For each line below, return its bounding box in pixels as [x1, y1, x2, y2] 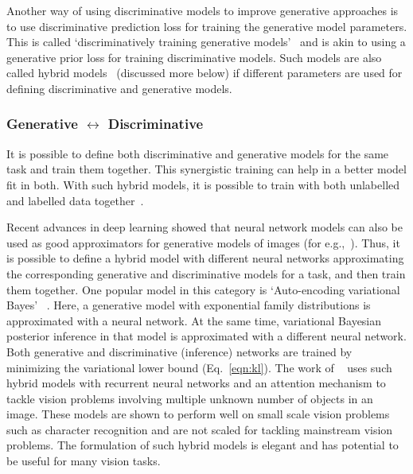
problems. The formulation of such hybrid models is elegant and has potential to [6, 437, 399, 453]
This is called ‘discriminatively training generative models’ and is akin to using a [6, 33, 406, 50]
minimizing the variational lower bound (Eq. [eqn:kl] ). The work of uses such [6, 359, 392, 375]
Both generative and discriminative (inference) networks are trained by [6, 343, 353, 359]
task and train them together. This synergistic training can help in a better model [6, 161, 407, 177]
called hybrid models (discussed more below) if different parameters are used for [6, 64, 403, 81]
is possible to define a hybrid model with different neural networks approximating [6, 250, 404, 266]
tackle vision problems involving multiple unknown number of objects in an [6, 390, 373, 406]
